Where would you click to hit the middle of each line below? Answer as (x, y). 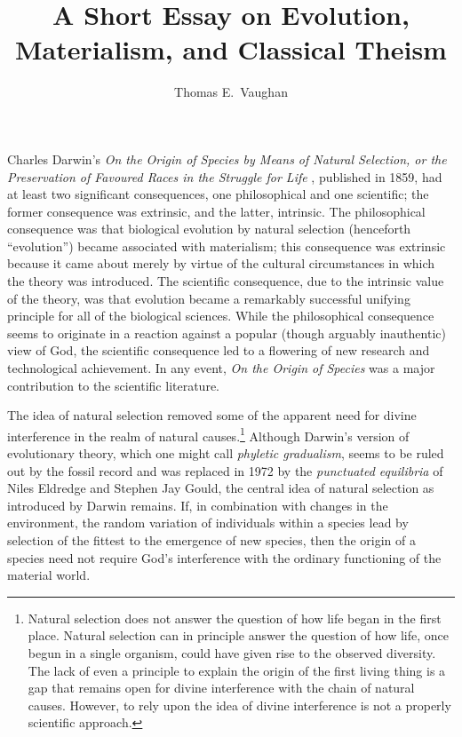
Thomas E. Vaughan (231, 92)
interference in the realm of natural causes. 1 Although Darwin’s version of (208, 434)
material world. (49, 575)
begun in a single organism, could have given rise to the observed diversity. (232, 653)
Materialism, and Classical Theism (231, 49)
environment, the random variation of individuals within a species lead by (208, 523)
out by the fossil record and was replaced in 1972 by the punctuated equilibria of (225, 470)
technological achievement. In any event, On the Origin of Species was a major (221, 368)
